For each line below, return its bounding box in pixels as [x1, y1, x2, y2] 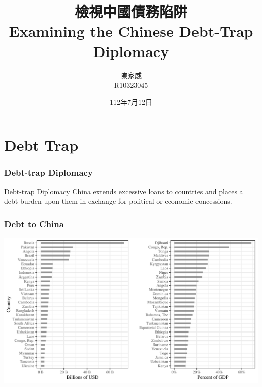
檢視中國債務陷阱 [74, 1, 187, 22]
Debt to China [4, 217, 64, 230]
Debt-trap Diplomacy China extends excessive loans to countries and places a [4, 186, 243, 196]
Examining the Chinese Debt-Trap [9, 21, 253, 41]
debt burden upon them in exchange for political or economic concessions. [4, 196, 232, 206]
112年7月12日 [110, 96, 152, 107]
